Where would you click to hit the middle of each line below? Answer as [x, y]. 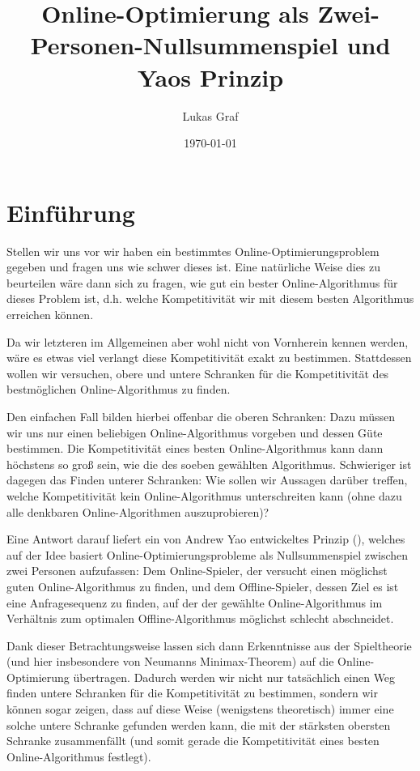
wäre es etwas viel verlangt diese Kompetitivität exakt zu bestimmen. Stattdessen [209, 358]
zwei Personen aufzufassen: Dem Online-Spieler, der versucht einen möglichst [197, 571]
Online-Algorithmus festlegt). [79, 756]
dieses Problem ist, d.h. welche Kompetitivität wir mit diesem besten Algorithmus [210, 298]
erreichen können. [50, 314]
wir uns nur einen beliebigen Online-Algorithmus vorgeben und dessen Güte [195, 432]
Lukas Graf [210, 115]
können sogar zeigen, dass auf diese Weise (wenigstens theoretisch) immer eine [200, 709]
